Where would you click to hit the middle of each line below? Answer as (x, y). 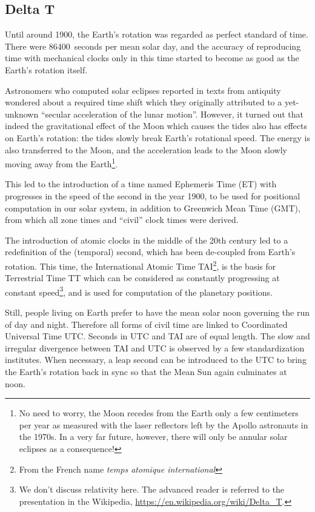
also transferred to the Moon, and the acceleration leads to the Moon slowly (146, 149)
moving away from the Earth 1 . (61, 163)
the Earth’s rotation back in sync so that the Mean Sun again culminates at (146, 372)
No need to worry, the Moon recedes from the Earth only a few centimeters (159, 413)
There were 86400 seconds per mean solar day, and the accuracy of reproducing (153, 46)
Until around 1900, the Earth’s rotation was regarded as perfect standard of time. (157, 34)
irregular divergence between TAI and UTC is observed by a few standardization (155, 347)
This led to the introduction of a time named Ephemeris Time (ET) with (141, 184)
